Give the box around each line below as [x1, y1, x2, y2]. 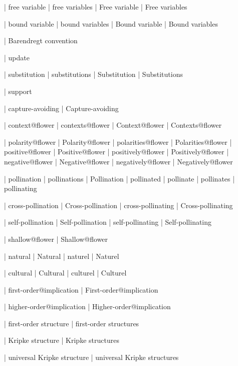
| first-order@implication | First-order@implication [4, 284, 158, 295]
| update [4, 52, 30, 62]
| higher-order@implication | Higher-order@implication [4, 301, 171, 312]
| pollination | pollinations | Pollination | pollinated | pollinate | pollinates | [4, 173, 235, 184]
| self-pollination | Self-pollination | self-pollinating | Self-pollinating [4, 217, 212, 227]
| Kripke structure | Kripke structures [4, 335, 119, 345]
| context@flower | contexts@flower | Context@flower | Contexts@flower [4, 120, 222, 130]
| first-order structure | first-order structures [4, 318, 139, 328]
